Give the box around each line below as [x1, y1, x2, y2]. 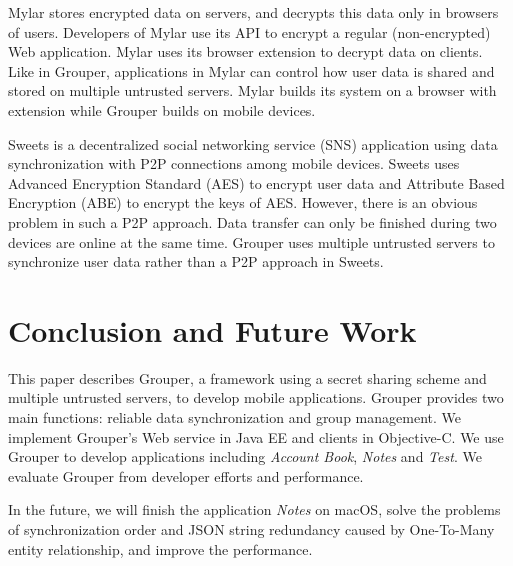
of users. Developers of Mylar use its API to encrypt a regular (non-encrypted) [8, 21, 491, 42]
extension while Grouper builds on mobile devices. [8, 99, 316, 120]
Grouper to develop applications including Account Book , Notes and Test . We [8, 446, 482, 467]
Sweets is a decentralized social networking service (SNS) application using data [8, 133, 498, 154]
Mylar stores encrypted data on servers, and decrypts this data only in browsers [8, 2, 499, 22]
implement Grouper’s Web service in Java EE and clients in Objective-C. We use [8, 426, 504, 447]
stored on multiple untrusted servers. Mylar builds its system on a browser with [8, 80, 497, 101]
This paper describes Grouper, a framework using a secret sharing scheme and [8, 367, 487, 388]
